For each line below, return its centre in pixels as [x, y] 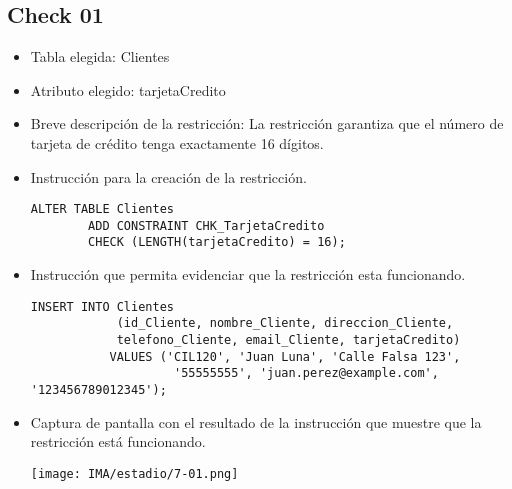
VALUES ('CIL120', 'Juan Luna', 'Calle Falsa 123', [285, 356]
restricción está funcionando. [118, 441]
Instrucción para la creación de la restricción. [168, 176]
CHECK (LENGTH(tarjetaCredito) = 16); [217, 242]
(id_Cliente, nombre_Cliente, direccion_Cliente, [285, 323]
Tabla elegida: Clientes [100, 56]
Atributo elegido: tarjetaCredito [128, 89]
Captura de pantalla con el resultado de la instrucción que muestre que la [256, 421]
